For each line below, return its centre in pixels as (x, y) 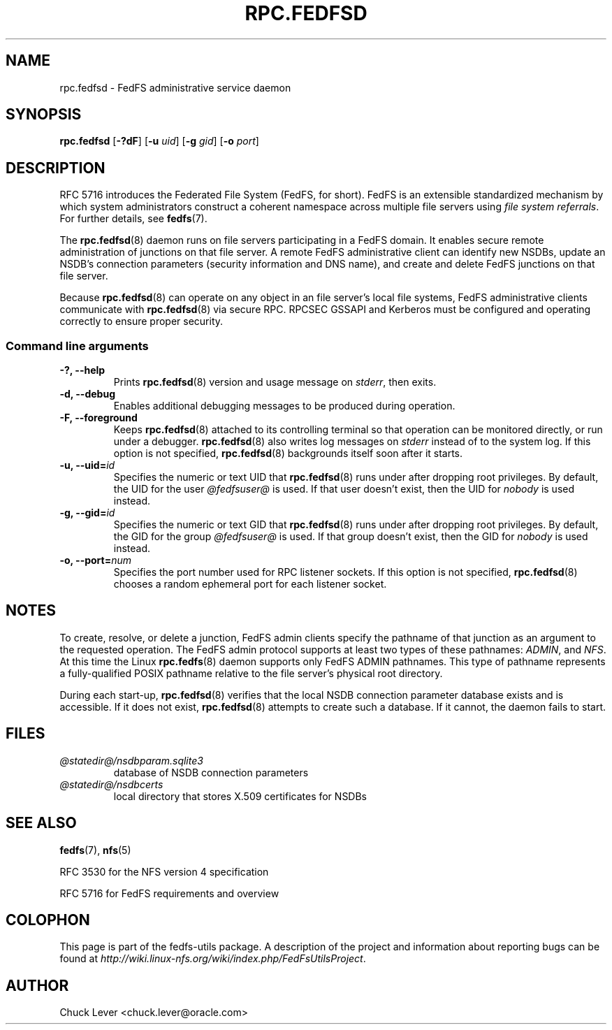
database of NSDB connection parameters (211, 772)
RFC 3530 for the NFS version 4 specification (164, 871)
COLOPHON (48, 920)
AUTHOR (37, 985)
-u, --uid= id (87, 465)
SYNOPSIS (44, 115)
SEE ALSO (41, 823)
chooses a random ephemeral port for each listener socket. (250, 584)
